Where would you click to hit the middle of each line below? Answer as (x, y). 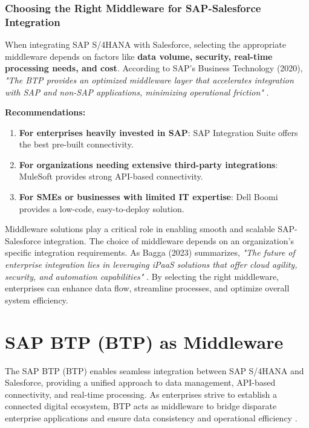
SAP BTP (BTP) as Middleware (144, 341)
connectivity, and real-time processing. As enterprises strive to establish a (141, 394)
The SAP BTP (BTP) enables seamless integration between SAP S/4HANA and (154, 370)
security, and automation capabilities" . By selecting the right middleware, (142, 276)
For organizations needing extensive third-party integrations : (148, 164)
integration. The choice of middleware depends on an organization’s (169, 240)
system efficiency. (37, 300)
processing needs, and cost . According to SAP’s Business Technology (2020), (154, 68)
